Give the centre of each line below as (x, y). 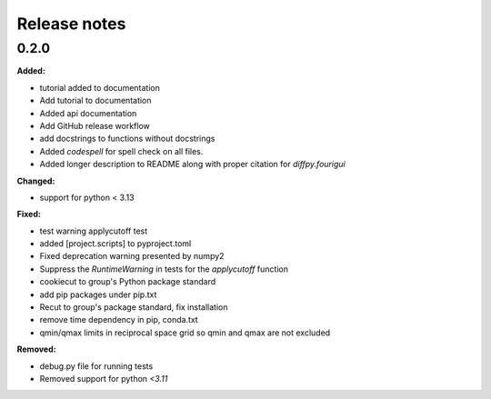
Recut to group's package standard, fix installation (134, 307)
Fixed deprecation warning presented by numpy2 (132, 256)
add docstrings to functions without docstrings (127, 139)
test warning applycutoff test (94, 231)
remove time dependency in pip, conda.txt (119, 320)
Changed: (36, 181)
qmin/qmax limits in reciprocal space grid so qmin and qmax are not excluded (185, 333)
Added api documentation (88, 113)
